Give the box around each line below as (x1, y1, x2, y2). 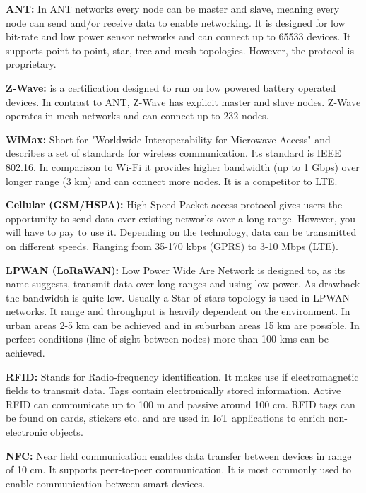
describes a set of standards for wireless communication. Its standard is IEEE (6, 145, 341, 160)
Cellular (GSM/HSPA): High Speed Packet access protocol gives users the (6, 197, 343, 212)
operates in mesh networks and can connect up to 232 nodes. (6, 108, 269, 123)
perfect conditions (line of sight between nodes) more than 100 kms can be (6, 331, 329, 346)
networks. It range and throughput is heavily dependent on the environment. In (6, 304, 350, 319)
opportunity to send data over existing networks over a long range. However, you (6, 210, 356, 225)
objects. (50, 424, 83, 439)
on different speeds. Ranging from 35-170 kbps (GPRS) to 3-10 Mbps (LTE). (6, 238, 338, 253)
